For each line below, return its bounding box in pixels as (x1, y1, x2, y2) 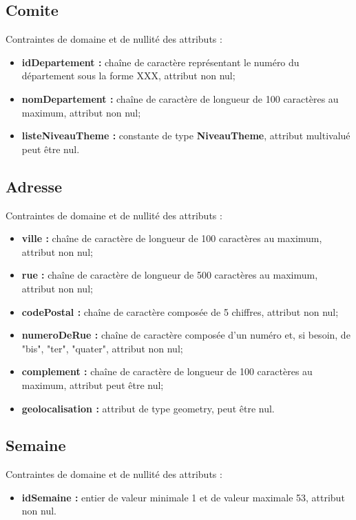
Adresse (6, 175, 63, 197)
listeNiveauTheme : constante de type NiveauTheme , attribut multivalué (21, 128, 350, 143)
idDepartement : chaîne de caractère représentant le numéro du (21, 54, 300, 69)
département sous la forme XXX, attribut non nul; (21, 68, 235, 83)
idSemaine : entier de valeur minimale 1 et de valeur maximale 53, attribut (21, 490, 345, 504)
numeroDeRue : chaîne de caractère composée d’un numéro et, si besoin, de (21, 328, 350, 342)
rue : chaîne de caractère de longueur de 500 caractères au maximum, (21, 268, 318, 282)
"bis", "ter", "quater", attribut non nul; (21, 341, 183, 355)
